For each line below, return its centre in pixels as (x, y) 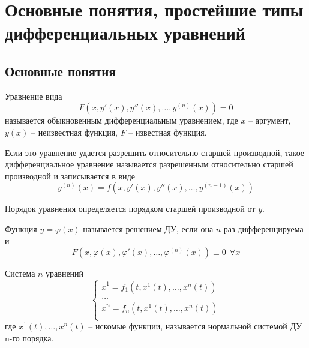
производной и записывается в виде (70, 175)
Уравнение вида (34, 96)
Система (20, 273)
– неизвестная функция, (74, 132)
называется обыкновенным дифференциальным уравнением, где (121, 120)
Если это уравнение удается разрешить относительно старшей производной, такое (155, 152)
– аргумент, (270, 120)
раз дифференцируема (263, 228)
